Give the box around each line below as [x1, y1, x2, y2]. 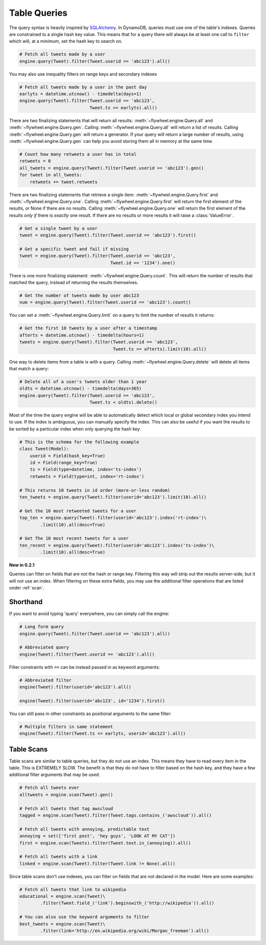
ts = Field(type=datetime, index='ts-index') [30, 467, 142, 472]
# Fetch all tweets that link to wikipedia [19, 886, 127, 892]
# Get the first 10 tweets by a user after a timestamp [19, 326, 158, 331]
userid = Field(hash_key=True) [30, 453, 105, 458]
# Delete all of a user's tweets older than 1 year [19, 379, 147, 384]
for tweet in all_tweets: [19, 172, 82, 178]
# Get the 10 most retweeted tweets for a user [19, 508, 136, 514]
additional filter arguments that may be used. [9, 772, 100, 778]
